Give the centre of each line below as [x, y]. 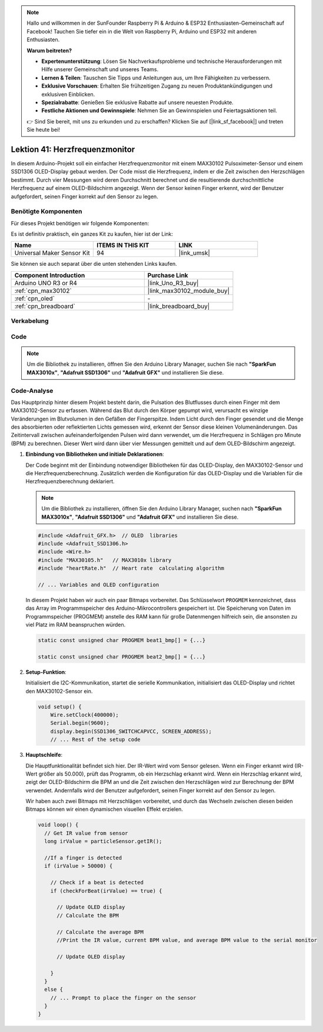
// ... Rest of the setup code [95, 740]
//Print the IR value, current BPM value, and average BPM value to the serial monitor [187, 940]
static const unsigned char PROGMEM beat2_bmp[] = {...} [122, 657]
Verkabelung [30, 321]
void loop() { [58, 825]
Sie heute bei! [43, 130]
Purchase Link [168, 275]
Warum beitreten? [49, 51]
